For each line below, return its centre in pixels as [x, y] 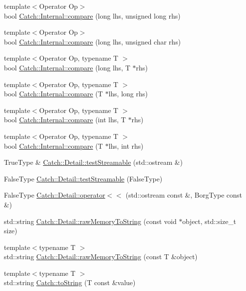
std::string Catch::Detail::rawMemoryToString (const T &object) [101, 257]
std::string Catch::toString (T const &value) [70, 282]
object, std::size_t [209, 221]
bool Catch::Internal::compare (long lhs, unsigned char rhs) [92, 41]
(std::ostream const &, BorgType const [184, 195]
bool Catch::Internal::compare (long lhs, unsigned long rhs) [92, 15]
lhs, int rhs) [126, 145]
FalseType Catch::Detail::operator [55, 195]
